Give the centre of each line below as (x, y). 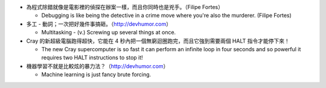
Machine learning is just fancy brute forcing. (96, 75)
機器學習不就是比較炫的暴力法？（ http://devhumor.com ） (97, 66)
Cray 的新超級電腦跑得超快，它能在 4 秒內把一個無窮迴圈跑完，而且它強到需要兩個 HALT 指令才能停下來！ (158, 41)
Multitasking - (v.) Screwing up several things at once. (109, 33)
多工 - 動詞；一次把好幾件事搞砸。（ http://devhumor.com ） (99, 24)
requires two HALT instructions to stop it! (92, 58)
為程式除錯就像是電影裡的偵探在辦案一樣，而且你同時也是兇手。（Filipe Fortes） (125, 7)
